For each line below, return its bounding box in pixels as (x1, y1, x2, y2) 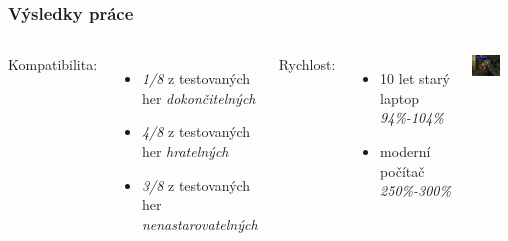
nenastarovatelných (141, 213, 258, 234)
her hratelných (141, 141, 229, 161)
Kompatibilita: (8, 54, 98, 75)
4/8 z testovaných (141, 121, 251, 142)
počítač (380, 160, 425, 181)
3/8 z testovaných (141, 174, 251, 195)
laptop (380, 87, 420, 108)
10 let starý (380, 68, 450, 89)
